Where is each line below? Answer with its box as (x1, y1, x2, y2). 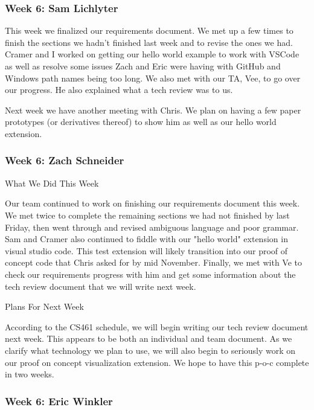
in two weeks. (5, 368, 54, 380)
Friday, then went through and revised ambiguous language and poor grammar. (5, 220, 299, 233)
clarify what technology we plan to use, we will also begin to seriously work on (5, 344, 296, 356)
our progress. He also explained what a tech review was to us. (5, 83, 233, 96)
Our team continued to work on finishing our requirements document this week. (5, 197, 300, 210)
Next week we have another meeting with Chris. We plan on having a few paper (5, 103, 301, 116)
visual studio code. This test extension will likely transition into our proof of (5, 244, 288, 257)
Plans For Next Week (5, 300, 84, 313)
